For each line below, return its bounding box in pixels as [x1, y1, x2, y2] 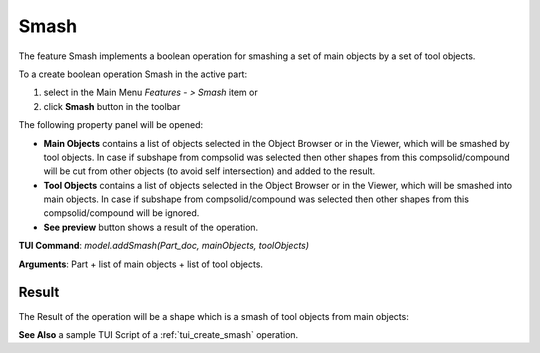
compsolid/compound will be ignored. [43, 207, 200, 219]
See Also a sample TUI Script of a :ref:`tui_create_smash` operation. [18, 328, 299, 340]
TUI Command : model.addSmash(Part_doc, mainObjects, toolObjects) [18, 240, 310, 252]
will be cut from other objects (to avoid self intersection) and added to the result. [43, 165, 376, 177]
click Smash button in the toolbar [43, 100, 181, 112]
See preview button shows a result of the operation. [43, 221, 259, 233]
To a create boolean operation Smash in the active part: [18, 68, 248, 80]
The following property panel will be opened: [18, 119, 204, 131]
